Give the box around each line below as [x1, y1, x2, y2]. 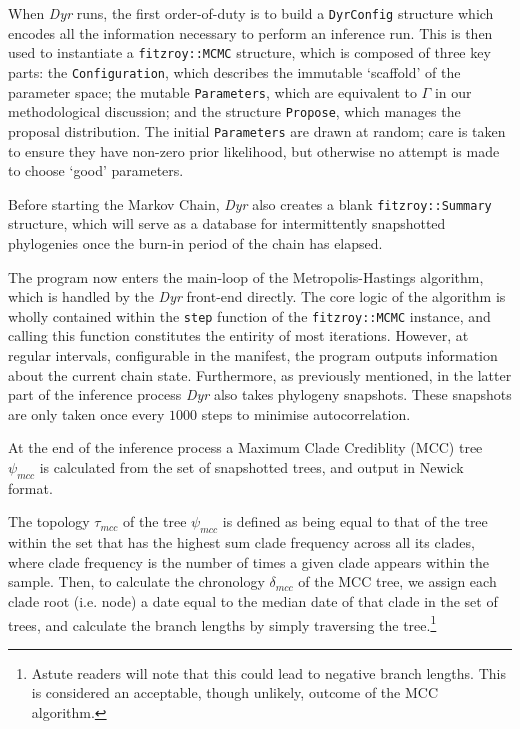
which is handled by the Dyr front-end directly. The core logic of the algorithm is [8, 286, 506, 307]
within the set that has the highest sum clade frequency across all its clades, [8, 532, 475, 553]
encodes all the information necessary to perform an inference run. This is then [8, 22, 493, 43]
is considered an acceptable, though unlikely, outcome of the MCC [31, 682, 438, 703]
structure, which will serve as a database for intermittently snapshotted [8, 213, 446, 234]
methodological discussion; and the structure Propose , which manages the [8, 101, 461, 122]
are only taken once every [8, 403, 165, 424]
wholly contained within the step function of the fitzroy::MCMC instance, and [8, 305, 491, 326]
